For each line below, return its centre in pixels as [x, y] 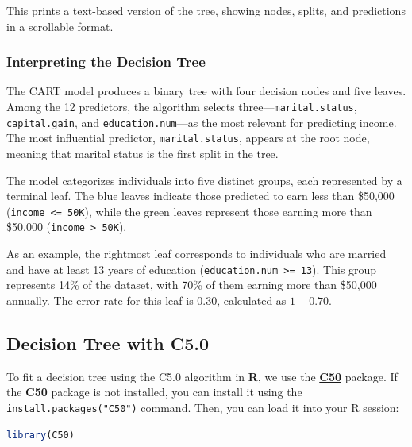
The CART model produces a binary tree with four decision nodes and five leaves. [206, 91]
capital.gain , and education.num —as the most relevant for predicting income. [202, 122]
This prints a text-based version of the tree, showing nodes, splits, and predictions [206, 10]
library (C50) [40, 435]
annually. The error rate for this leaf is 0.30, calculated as [146, 300]
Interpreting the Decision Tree [106, 62]
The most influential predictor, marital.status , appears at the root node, [188, 138]
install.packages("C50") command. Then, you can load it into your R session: [203, 407]
